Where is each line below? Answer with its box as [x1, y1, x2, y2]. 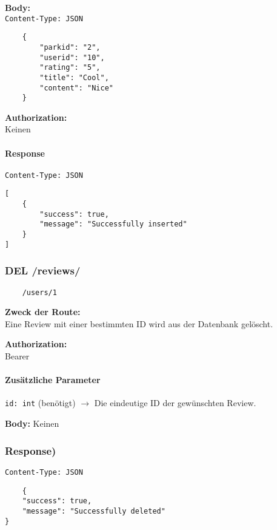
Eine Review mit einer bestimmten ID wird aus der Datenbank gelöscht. [5, 317, 273, 330]
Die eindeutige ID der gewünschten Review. [94, 396, 256, 409]
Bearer [5, 350, 30, 362]
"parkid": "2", [39, 42, 101, 52]
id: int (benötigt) [5, 396, 76, 409]
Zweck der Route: [5, 305, 81, 318]
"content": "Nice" [39, 83, 113, 92]
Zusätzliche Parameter [5, 373, 101, 386]
